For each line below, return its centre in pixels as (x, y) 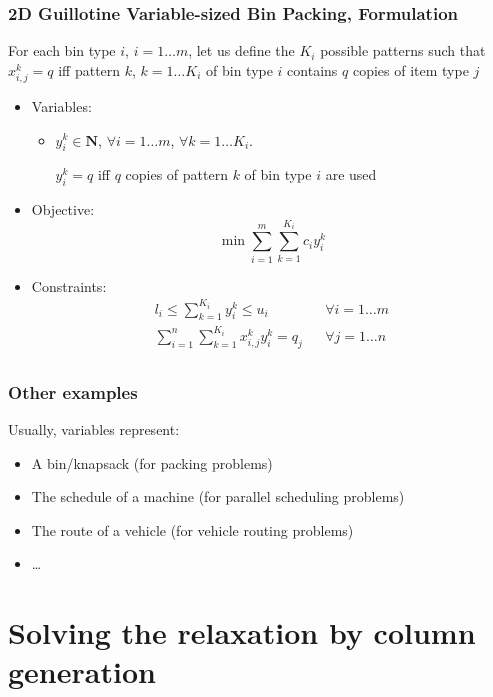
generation (82, 671)
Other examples (73, 391)
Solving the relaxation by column (242, 632)
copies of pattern (176, 174)
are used (351, 174)
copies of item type (410, 69)
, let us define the (241, 50)
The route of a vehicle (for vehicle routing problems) (192, 529)
